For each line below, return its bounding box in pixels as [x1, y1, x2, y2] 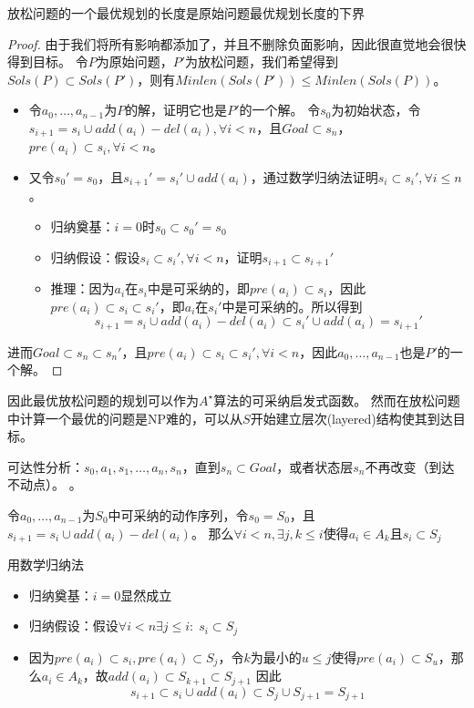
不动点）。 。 [7, 475, 82, 494]
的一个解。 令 [239, 100, 321, 119]
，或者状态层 [276, 457, 354, 476]
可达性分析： [7, 457, 84, 476]
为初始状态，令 [331, 100, 421, 119]
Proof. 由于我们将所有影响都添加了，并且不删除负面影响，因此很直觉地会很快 [7, 34, 467, 53]
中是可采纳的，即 [147, 279, 250, 298]
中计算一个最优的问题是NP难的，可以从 [7, 408, 243, 427]
